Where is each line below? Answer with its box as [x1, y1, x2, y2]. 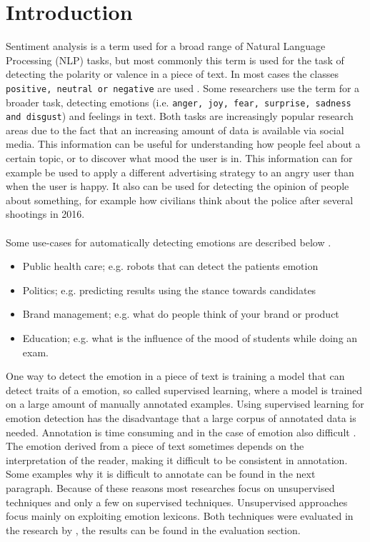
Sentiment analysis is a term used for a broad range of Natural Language [6, 39, 326, 54]
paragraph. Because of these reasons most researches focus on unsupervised [6, 480, 335, 495]
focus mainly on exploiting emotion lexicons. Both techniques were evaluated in [6, 508, 354, 523]
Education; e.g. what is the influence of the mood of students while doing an [22, 331, 358, 345]
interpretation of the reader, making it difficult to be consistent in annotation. [6, 452, 348, 467]
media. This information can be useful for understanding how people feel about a [6, 136, 361, 151]
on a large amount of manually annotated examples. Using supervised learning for [6, 396, 364, 411]
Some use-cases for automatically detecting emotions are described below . [6, 234, 331, 249]
